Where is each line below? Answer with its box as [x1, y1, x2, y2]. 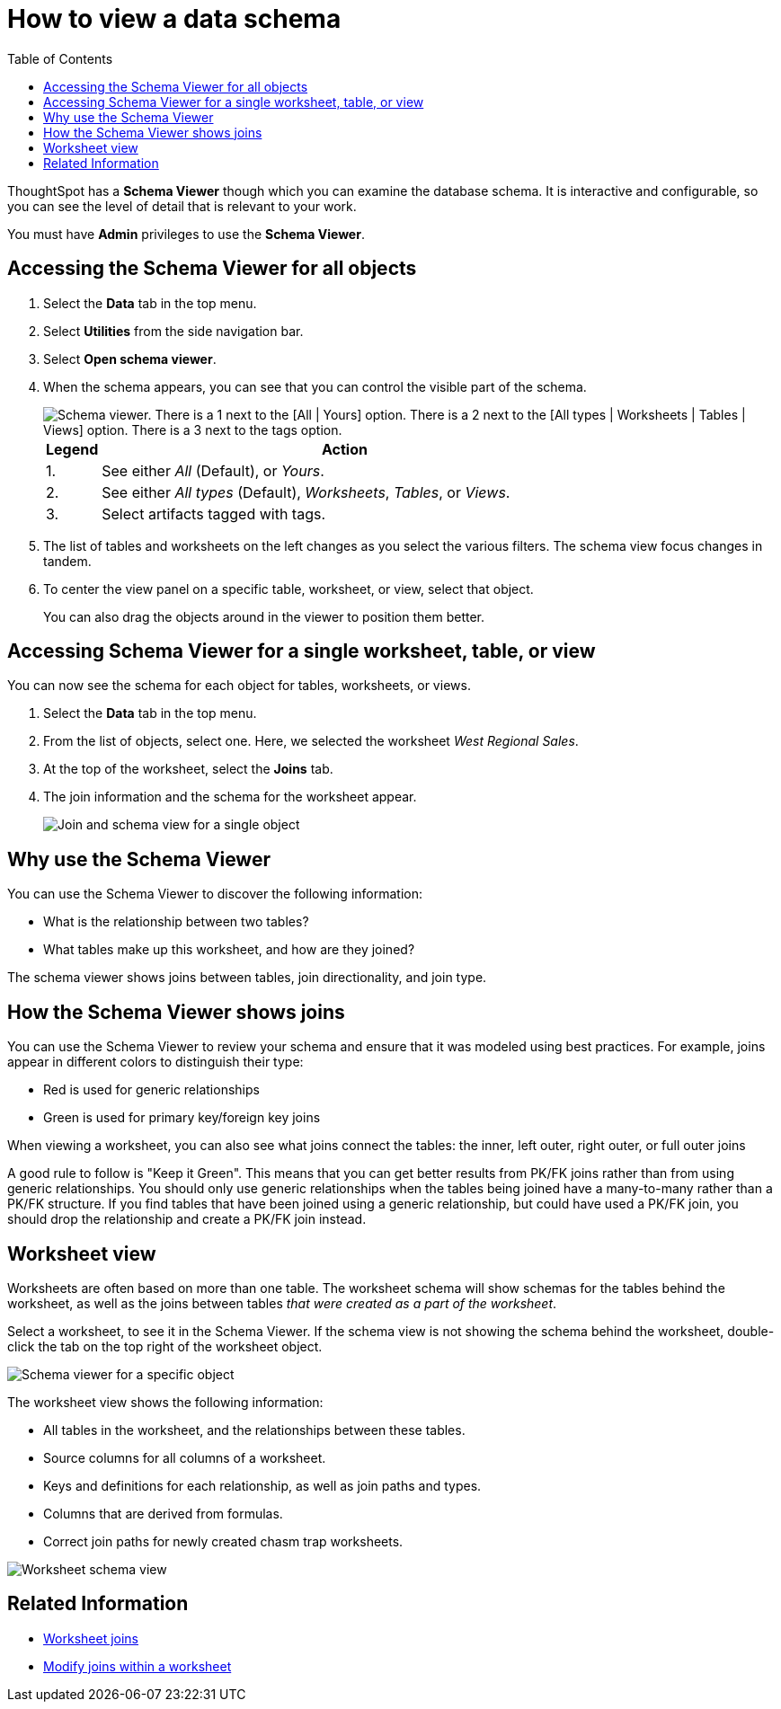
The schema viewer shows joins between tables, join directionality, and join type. [7, 970, 487, 986]
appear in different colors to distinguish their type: [7, 1054, 304, 1070]
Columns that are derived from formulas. [43, 1505, 283, 1521]
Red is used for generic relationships [43, 1082, 260, 1098]
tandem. [43, 553, 92, 569]
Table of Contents [7, 50, 113, 66]
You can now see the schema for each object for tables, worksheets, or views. [7, 677, 471, 694]
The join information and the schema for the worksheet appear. [43, 789, 417, 805]
